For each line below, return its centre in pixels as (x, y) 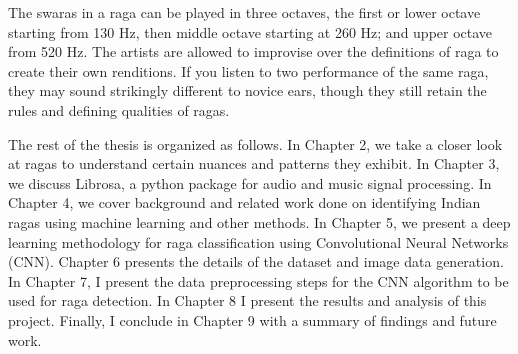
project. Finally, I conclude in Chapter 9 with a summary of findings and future (252, 319)
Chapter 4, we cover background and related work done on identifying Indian (244, 202)
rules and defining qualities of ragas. (119, 109)
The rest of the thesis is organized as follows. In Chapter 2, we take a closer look (255, 143)
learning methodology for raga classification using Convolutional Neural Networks (258, 241)
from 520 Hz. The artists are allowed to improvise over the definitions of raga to (253, 51)
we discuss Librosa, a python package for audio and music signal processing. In (250, 182)
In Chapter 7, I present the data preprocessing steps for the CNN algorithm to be (258, 280)
